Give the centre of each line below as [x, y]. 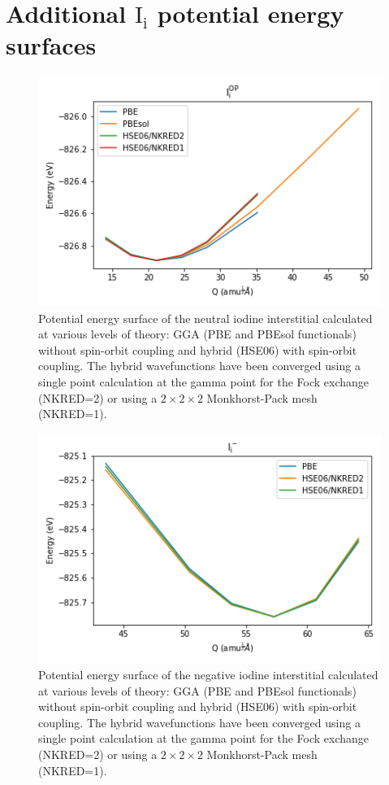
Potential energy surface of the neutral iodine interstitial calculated [205, 318]
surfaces [51, 45]
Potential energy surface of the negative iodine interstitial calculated [208, 674]
